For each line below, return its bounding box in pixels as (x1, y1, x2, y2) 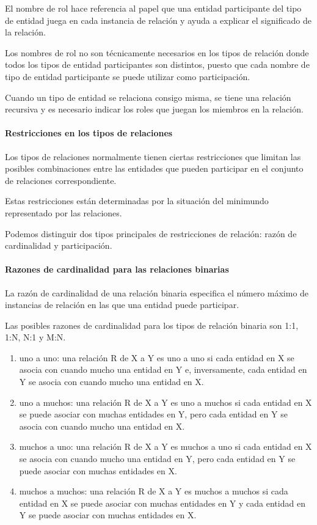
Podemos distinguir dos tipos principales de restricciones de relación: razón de (5, 227, 297, 240)
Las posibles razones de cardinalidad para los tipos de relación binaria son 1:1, (5, 318, 299, 331)
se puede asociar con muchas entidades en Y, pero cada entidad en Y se (19, 408, 288, 420)
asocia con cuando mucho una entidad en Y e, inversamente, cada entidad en (19, 363, 307, 376)
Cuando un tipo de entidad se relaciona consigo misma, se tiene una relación (5, 90, 291, 103)
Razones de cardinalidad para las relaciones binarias (5, 263, 229, 276)
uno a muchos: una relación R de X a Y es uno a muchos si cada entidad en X (19, 395, 312, 408)
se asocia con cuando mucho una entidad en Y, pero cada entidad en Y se (19, 452, 296, 465)
